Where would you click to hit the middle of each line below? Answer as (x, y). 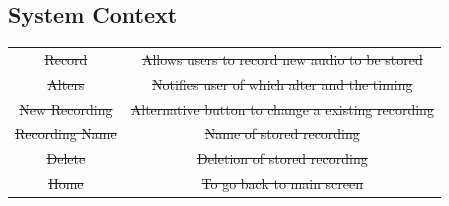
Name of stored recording (282, 133)
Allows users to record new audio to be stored (282, 58)
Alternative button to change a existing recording (282, 108)
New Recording (66, 108)
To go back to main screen (282, 183)
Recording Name (66, 133)
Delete (66, 158)
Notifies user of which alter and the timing (282, 83)
